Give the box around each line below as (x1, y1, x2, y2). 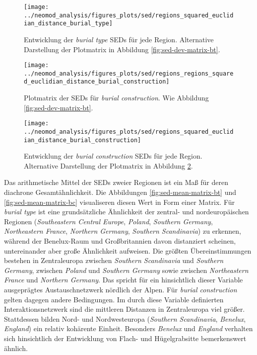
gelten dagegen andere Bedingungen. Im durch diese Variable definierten (4, 294, 224, 304)
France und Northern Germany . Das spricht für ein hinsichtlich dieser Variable (4, 274, 243, 285)
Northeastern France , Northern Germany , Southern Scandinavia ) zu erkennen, (4, 226, 242, 236)
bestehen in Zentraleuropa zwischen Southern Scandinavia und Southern (4, 255, 224, 266)
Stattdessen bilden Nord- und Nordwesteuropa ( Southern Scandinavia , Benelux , (4, 313, 246, 324)
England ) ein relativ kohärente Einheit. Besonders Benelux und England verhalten (4, 323, 253, 334)
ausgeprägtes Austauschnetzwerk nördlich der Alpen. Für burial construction (4, 284, 237, 294)
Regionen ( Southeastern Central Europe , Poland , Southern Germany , (4, 216, 213, 226)
